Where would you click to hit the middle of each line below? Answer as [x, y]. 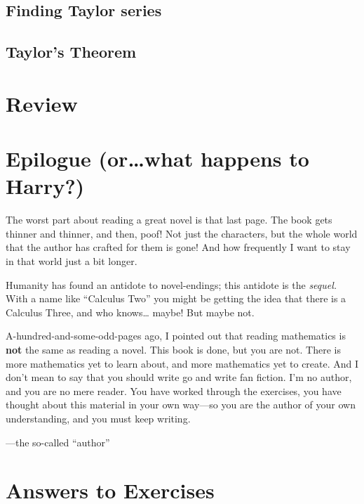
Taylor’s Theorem [71, 52]
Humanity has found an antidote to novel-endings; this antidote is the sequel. [171, 284]
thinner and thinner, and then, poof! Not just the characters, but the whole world [182, 233]
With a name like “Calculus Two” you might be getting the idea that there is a [176, 298]
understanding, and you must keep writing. [98, 418]
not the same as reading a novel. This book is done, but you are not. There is [173, 349]
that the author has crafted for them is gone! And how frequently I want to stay [178, 247]
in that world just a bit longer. [72, 261]
